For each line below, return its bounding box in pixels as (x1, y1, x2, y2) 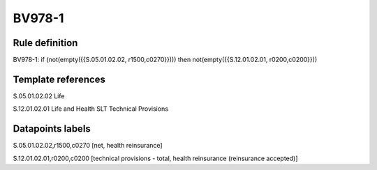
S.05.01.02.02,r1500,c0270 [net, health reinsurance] (13, 141, 163, 150)
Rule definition (13, 37, 78, 49)
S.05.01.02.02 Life (13, 91, 65, 100)
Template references (13, 73, 106, 85)
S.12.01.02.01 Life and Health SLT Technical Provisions (13, 105, 169, 113)
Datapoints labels (13, 123, 91, 135)
